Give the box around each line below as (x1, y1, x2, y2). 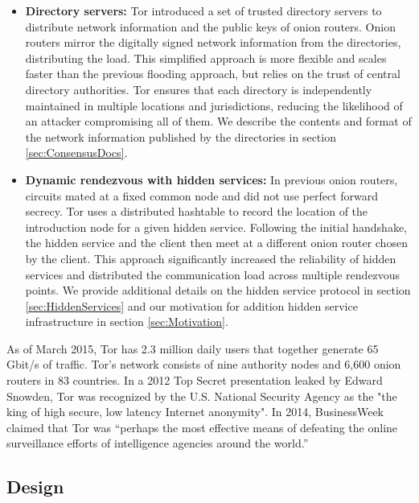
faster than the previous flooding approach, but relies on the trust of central (25, 65, 401, 82)
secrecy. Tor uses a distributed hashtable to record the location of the (25, 203, 368, 220)
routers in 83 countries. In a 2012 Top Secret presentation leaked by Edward (6, 372, 383, 389)
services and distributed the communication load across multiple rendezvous (25, 266, 401, 282)
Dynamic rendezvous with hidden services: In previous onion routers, (25, 171, 398, 188)
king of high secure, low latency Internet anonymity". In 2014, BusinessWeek (6, 403, 384, 420)
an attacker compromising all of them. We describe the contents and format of (25, 113, 412, 130)
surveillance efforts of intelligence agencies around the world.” (6, 435, 309, 451)
